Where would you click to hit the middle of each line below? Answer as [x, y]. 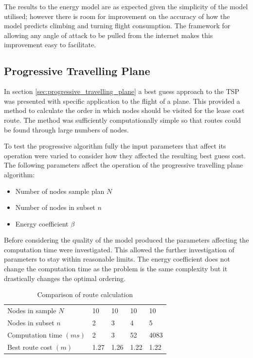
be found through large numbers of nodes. [66, 129]
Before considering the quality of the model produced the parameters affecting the [126, 240]
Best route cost [30, 347]
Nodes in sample [32, 311]
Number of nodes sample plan [60, 191]
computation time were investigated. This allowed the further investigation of [119, 249]
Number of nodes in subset [55, 207]
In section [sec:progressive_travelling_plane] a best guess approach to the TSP [122, 91]
